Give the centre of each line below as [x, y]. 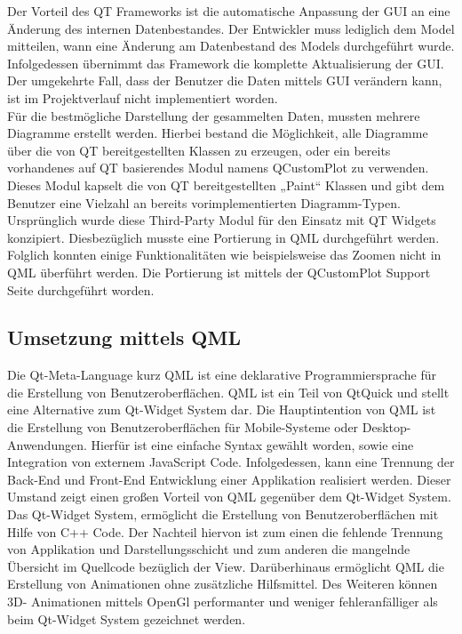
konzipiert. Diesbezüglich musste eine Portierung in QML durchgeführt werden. [223, 237]
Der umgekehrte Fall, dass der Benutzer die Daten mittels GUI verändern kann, [225, 80]
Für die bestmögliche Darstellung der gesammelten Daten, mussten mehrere [214, 115]
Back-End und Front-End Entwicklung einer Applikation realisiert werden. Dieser [229, 479]
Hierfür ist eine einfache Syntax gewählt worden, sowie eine [252, 444]
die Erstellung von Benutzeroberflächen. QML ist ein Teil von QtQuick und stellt [228, 392]
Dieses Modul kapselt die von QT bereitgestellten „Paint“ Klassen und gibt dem [226, 185]
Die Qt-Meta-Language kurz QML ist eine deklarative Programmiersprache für [222, 375]
